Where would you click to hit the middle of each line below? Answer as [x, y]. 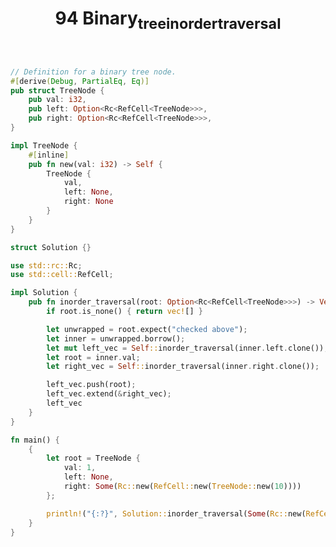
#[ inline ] [49, 155]
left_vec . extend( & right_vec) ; [109, 394]
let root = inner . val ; [93, 357]
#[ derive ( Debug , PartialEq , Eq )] [80, 81]
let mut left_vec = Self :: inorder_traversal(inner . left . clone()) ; [187, 348]
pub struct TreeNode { [57, 90]
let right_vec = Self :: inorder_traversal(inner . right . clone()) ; [183, 367]
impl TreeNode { [44, 145]
